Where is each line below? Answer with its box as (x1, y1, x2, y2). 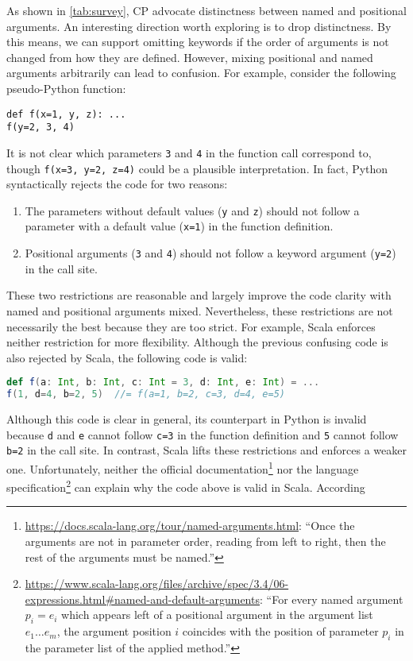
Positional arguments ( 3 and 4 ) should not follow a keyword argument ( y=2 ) (25, 245, 396, 261)
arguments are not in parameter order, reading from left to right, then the (25, 533, 386, 550)
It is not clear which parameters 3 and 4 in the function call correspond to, (6, 144, 372, 160)
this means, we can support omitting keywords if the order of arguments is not (6, 33, 389, 50)
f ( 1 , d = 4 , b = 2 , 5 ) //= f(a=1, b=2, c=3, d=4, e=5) (6, 388, 285, 400)
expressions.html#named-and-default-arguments (25, 590, 260, 607)
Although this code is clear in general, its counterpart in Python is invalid (6, 411, 367, 427)
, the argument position (56, 623, 172, 640)
